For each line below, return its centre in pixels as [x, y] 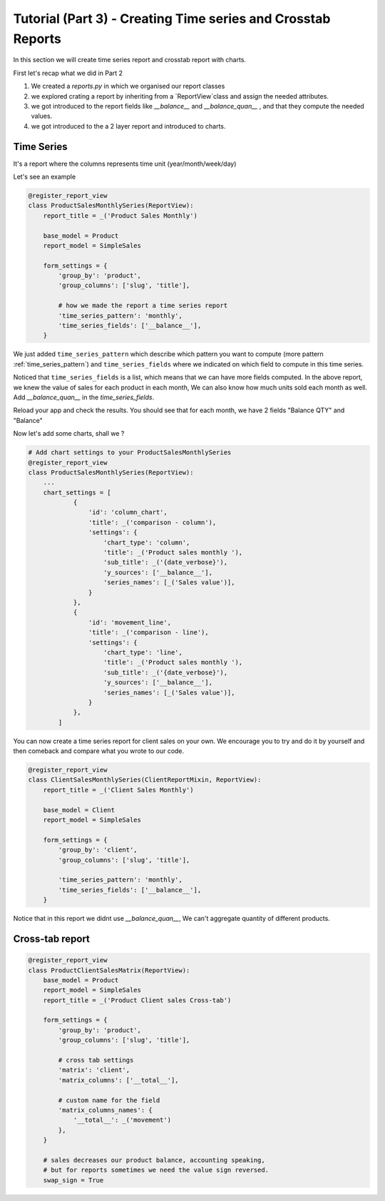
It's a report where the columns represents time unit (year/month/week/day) [125, 164]
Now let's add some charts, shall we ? [69, 434]
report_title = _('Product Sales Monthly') [120, 215]
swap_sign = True [73, 1180]
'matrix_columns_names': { [105, 1110]
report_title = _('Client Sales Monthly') [118, 790]
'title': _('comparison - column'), [152, 522]
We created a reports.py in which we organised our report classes [128, 86]
